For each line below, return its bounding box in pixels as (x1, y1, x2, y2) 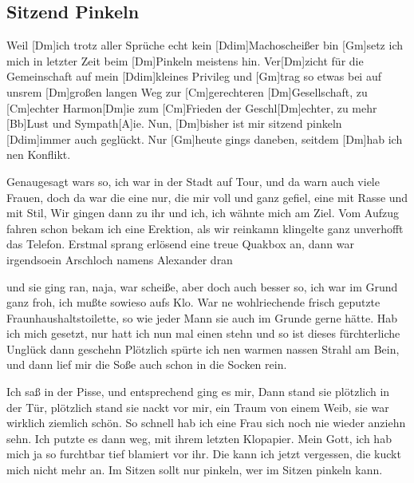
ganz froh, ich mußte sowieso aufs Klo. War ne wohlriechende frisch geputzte (6, 294, 380, 311)
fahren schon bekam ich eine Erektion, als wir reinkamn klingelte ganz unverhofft (6, 220, 404, 236)
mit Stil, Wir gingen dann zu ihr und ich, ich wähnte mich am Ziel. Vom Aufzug (6, 204, 400, 221)
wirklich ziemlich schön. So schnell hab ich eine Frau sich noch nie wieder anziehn (6, 414, 406, 431)
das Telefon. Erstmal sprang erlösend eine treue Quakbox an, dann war (6, 236, 354, 252)
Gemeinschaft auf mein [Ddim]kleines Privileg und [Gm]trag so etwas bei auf (6, 68, 381, 85)
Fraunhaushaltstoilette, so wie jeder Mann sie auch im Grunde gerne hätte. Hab (6, 309, 397, 326)
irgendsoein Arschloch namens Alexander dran (6, 251, 233, 267)
